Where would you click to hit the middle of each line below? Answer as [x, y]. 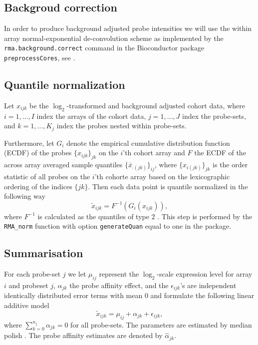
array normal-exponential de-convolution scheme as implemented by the [114, 38]
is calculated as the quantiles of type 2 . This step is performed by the [145, 216]
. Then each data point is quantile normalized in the [168, 186]
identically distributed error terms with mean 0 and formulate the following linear [129, 295]
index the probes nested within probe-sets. [122, 126]
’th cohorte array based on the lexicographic [162, 176]
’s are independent [208, 285]
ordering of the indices [38, 186]
